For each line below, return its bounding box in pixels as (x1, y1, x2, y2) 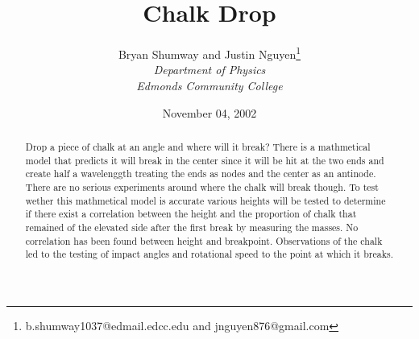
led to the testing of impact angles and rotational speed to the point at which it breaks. (25, 247, 393, 261)
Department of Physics (153, 61, 266, 78)
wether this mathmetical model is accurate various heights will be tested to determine (25, 193, 386, 207)
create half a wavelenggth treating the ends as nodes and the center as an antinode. (25, 167, 376, 180)
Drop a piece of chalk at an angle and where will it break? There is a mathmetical (25, 139, 371, 153)
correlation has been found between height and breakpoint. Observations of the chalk (25, 234, 383, 247)
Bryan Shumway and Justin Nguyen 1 (118, 43, 301, 62)
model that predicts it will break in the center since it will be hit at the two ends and (25, 153, 384, 167)
